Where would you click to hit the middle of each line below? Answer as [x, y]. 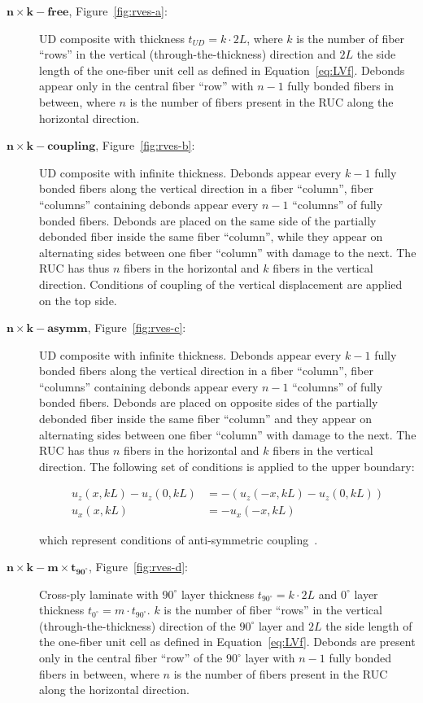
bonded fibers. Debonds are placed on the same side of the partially [208, 220]
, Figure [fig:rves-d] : [138, 567]
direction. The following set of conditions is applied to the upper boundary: [227, 466]
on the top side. [78, 300]
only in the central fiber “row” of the [131, 658]
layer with [270, 658]
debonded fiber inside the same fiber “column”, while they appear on [211, 236]
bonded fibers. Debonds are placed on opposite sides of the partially [209, 402]
